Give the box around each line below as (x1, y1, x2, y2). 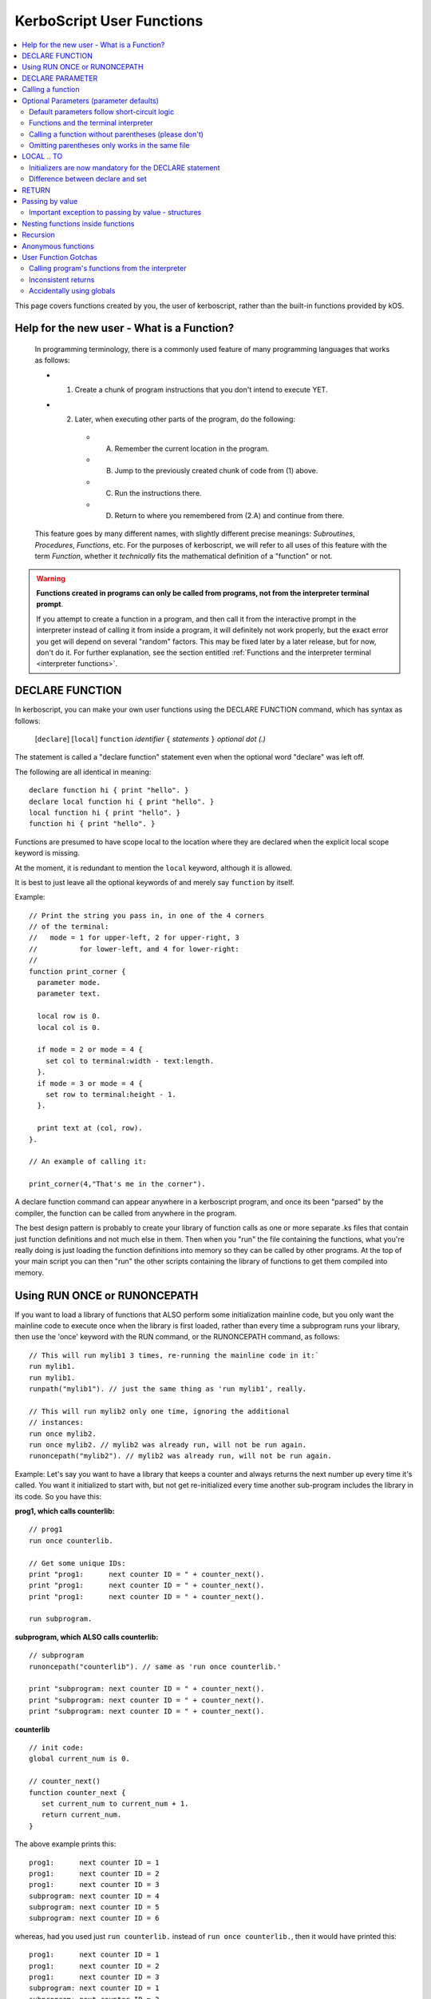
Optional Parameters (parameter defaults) (22, 96, 160, 106)
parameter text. (37, 989, 101, 999)
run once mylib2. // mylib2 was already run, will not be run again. (29, 1440, 307, 1449)
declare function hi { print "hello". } (29, 786, 189, 795)
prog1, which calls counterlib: (14, 1506, 115, 1515)
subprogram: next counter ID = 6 (29, 1913, 160, 1923)
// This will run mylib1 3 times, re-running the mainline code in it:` (29, 1351, 319, 1359)
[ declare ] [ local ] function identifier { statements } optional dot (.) (34, 734, 267, 744)
